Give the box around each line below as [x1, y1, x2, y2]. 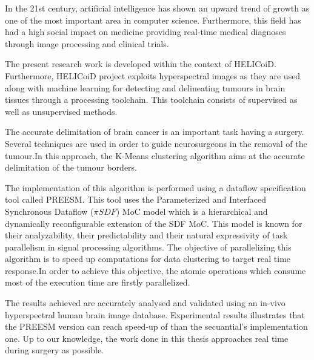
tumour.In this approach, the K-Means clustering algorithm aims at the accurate [5, 149, 305, 162]
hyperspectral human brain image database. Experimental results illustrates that [5, 308, 305, 321]
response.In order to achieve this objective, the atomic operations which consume [5, 264, 306, 277]
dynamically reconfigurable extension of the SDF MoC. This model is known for [5, 217, 302, 229]
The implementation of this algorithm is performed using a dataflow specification [5, 181, 306, 194]
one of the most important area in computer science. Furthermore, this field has [5, 13, 301, 26]
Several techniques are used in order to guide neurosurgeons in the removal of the [5, 137, 307, 149]
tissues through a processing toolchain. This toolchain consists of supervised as [5, 93, 298, 106]
